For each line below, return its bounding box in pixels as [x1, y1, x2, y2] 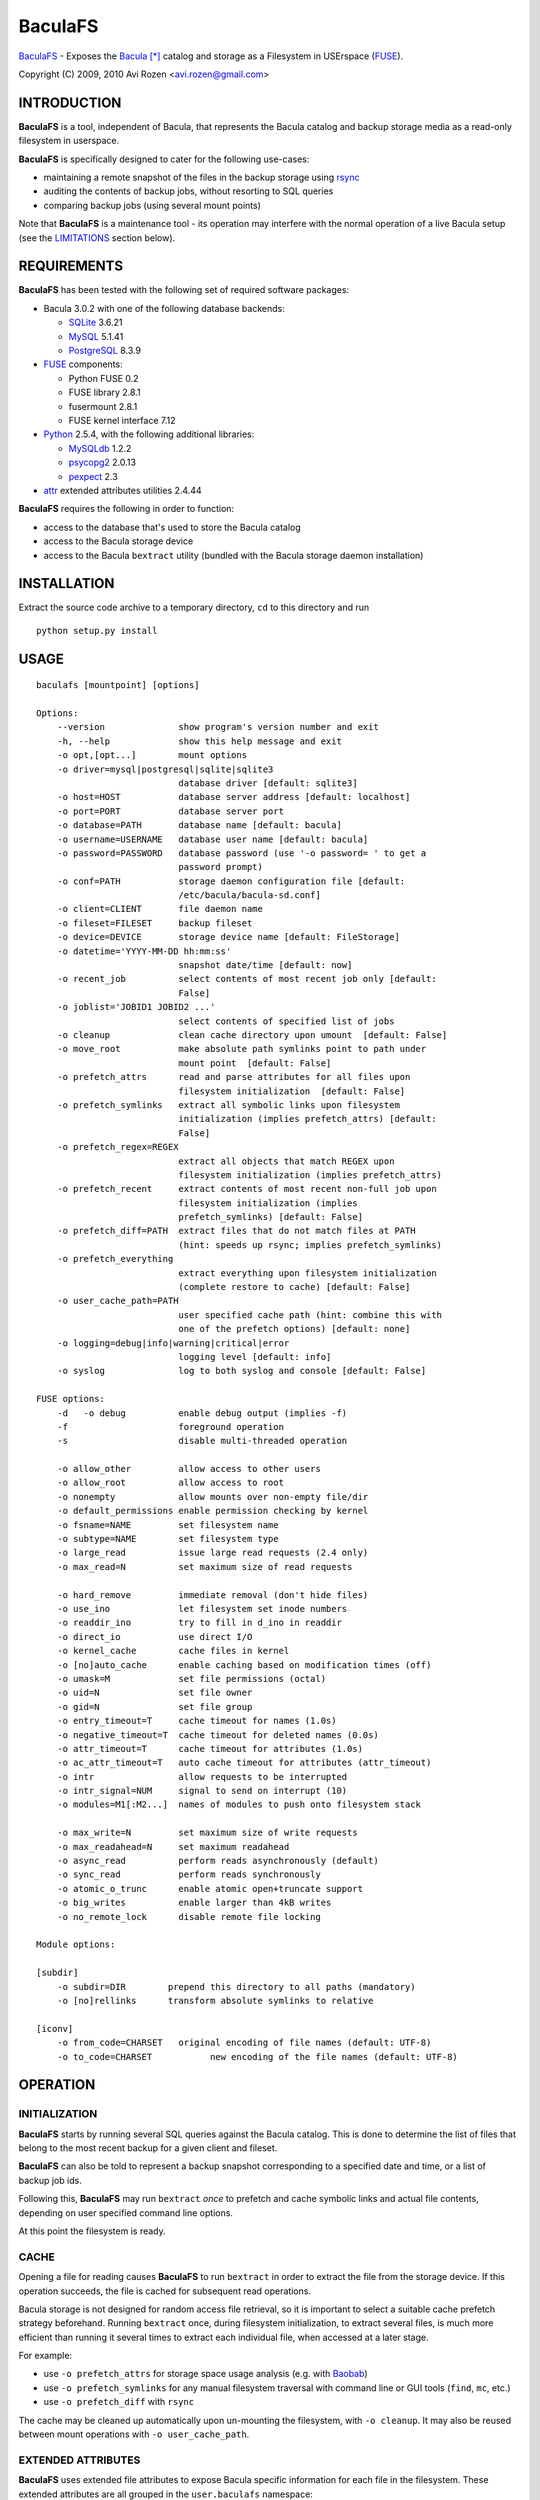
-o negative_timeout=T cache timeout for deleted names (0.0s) [56, 1729, 379, 1740]
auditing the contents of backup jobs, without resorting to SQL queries [43, 185, 334, 197]
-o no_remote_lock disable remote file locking [56, 1911, 322, 1922]
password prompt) [178, 861, 264, 873]
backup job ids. [18, 2174, 82, 2186]
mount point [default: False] [178, 1057, 332, 1069]
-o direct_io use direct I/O [56, 1631, 253, 1642]
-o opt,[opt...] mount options [56, 750, 248, 761]
